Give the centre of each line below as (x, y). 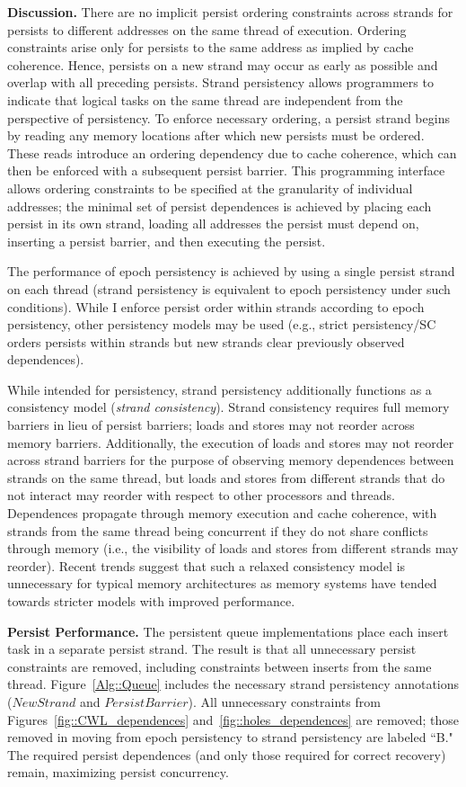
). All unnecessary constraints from (284, 701)
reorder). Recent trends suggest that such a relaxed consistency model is (207, 565)
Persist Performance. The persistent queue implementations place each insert (228, 631)
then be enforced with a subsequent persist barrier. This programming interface (226, 170)
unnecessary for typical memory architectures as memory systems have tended (222, 583)
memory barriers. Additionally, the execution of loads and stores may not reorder (231, 442)
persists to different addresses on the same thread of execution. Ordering (207, 29)
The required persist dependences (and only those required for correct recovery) (227, 754)
